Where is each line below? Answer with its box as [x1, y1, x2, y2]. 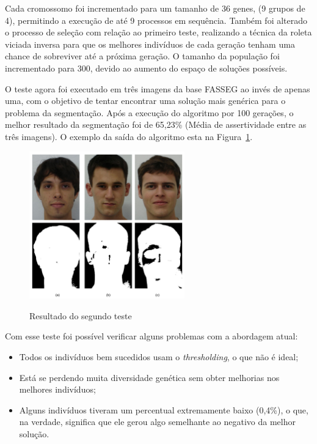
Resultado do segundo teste [29, 309, 132, 322]
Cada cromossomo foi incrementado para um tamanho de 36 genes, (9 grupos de [5, 2, 305, 14]
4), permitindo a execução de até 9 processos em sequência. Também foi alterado [5, 13, 308, 26]
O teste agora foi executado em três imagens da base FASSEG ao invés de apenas [5, 82, 310, 95]
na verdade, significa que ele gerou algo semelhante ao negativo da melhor [19, 415, 296, 428]
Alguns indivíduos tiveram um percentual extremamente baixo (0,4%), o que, [19, 403, 308, 416]
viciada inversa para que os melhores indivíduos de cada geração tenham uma [5, 37, 295, 50]
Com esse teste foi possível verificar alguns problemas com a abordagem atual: [5, 330, 298, 342]
